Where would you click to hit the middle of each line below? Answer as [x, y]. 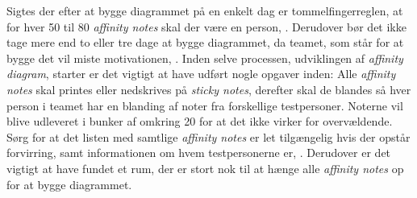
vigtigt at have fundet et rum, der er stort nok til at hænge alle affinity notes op [205, 168]
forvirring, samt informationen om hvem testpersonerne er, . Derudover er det [199, 153]
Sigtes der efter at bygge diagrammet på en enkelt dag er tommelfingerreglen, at [205, 10]
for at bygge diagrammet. [69, 184]
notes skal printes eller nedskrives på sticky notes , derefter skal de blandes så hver [209, 89]
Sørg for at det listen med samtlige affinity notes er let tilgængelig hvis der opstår [208, 136]
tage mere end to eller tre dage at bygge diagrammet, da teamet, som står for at [205, 42]
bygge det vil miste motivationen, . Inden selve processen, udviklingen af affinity [205, 58]
